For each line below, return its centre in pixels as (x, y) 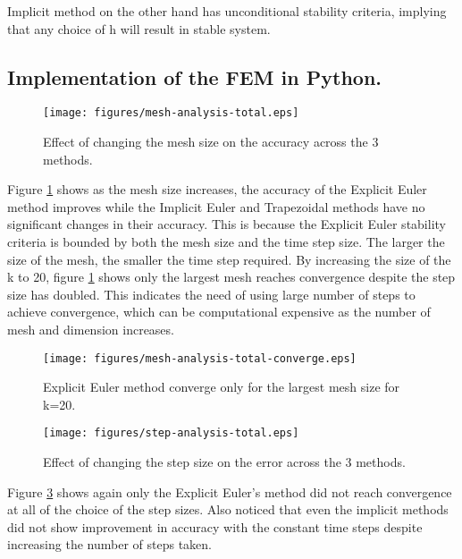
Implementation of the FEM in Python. (195, 76)
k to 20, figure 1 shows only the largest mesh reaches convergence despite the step (231, 277)
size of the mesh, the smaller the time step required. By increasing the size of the (229, 259)
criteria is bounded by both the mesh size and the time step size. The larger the (226, 242)
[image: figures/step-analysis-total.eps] (171, 433)
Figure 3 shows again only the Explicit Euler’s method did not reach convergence (230, 491)
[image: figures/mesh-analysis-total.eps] (171, 113)
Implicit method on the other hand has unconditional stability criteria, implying (227, 11)
